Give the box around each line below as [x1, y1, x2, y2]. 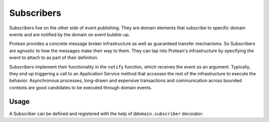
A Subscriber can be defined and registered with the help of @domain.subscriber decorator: [9, 111, 204, 117]
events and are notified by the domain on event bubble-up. [9, 31, 130, 37]
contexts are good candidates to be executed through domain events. [9, 84, 152, 90]
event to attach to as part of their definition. [9, 55, 99, 61]
